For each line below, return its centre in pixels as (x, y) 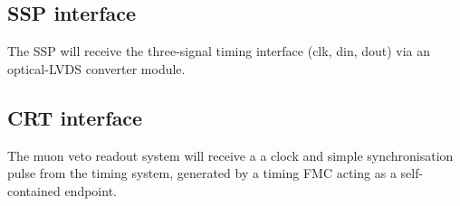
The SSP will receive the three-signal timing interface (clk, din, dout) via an (219, 51)
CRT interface (75, 117)
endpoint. (91, 190)
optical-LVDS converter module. (96, 68)
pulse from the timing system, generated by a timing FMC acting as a (202, 173)
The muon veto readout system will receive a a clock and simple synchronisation (230, 155)
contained (34, 190)
